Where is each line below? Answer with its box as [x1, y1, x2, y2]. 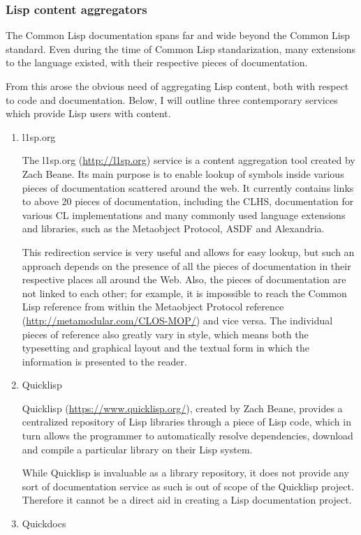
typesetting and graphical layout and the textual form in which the [22, 340, 310, 355]
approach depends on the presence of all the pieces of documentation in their [22, 258, 351, 273]
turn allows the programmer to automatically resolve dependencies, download [22, 428, 353, 443]
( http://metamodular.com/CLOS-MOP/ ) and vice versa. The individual [22, 312, 333, 327]
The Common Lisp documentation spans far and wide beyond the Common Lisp [6, 28, 351, 43]
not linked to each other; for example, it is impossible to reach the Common [22, 285, 347, 300]
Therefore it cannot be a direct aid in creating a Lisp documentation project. [22, 492, 352, 507]
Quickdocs [22, 516, 66, 531]
